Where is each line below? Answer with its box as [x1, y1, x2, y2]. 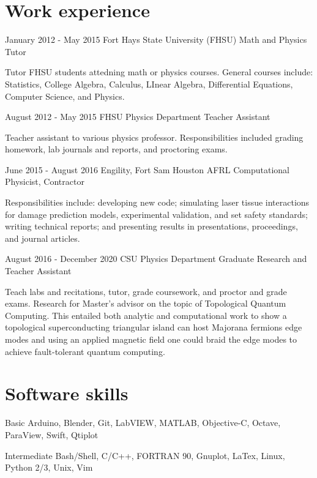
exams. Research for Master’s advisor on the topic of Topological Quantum [5, 297, 286, 310]
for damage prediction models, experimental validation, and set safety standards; [5, 207, 308, 220]
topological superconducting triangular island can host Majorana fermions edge [5, 321, 302, 334]
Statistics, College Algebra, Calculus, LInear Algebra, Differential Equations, [5, 77, 293, 90]
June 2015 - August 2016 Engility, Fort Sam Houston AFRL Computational [5, 163, 289, 176]
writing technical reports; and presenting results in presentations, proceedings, [5, 220, 298, 233]
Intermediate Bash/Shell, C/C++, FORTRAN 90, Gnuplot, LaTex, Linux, [5, 449, 285, 461]
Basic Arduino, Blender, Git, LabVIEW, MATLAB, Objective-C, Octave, [5, 416, 281, 429]
